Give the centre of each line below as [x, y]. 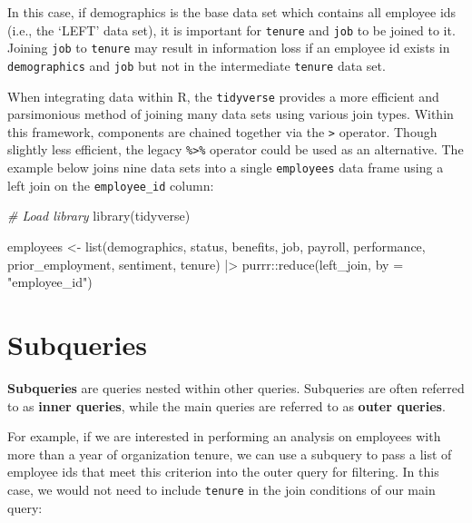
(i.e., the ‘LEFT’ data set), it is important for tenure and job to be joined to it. [231, 30]
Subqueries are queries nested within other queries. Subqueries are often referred [236, 387]
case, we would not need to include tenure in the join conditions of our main [221, 489]
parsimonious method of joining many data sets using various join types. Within [231, 114]
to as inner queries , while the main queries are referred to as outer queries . [226, 405]
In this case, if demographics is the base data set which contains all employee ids [232, 12]
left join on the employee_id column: [111, 185]
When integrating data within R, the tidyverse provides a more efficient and [223, 96]
